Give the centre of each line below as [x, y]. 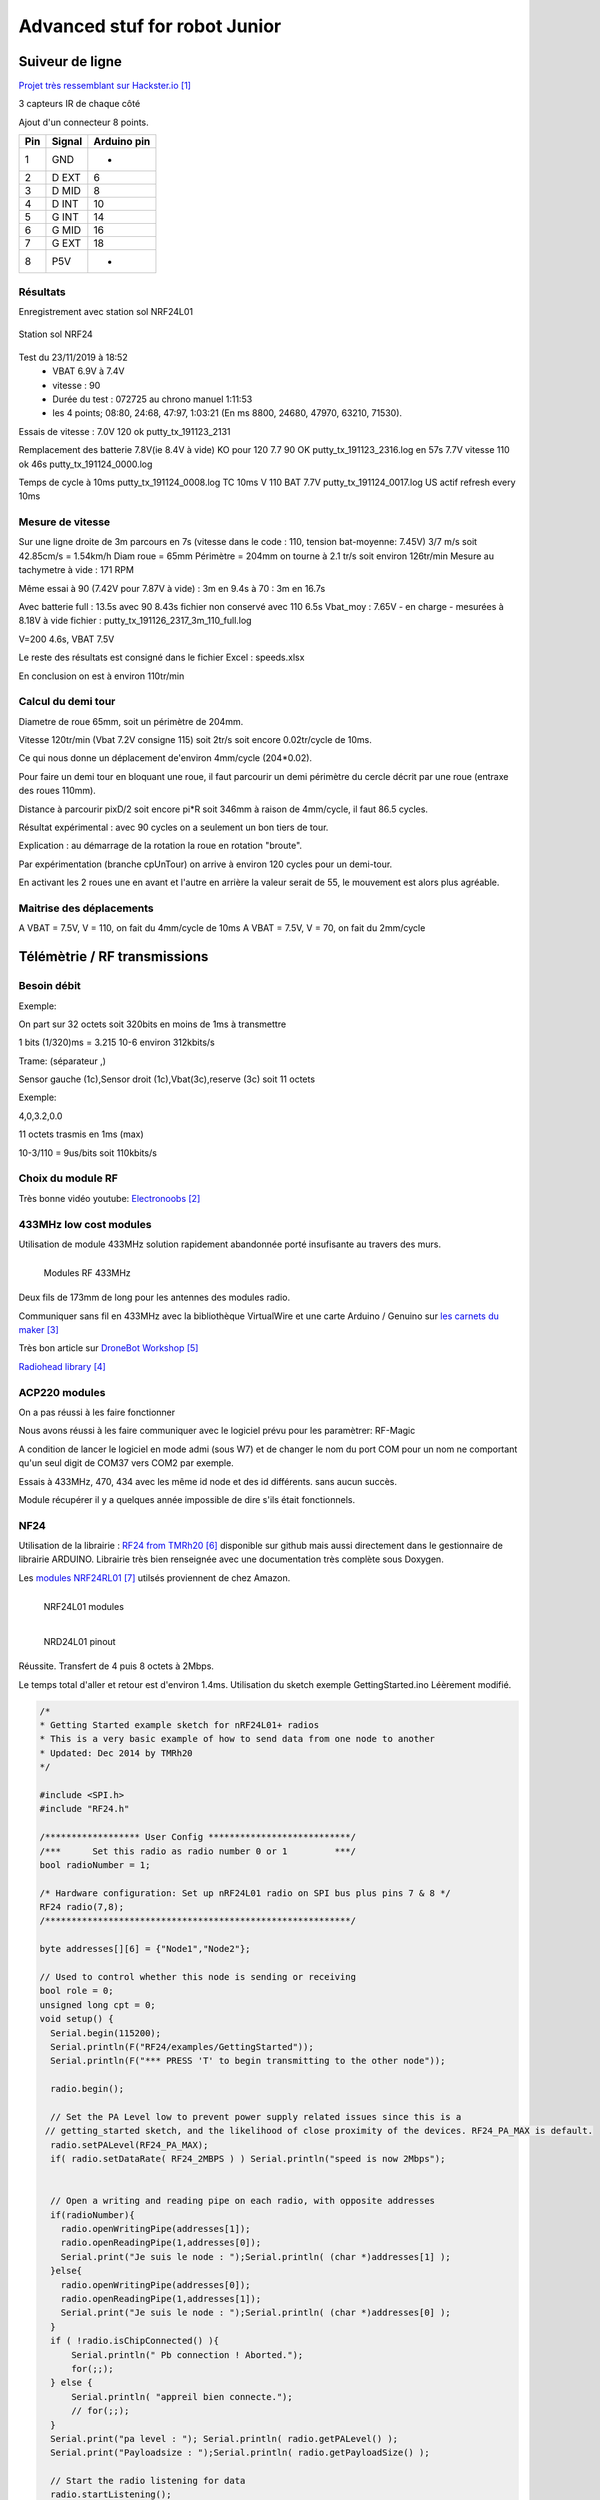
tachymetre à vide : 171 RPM [76, 570]
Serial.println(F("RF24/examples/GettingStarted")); [182, 2046]
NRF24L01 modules [84, 1607]
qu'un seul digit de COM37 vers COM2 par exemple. [126, 1463]
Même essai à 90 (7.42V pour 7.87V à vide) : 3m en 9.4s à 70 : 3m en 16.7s [172, 588]
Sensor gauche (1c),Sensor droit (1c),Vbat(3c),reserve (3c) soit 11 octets [166, 1079]
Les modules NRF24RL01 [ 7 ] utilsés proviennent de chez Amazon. [154, 1577]
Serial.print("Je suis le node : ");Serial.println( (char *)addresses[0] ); [256, 2313]
